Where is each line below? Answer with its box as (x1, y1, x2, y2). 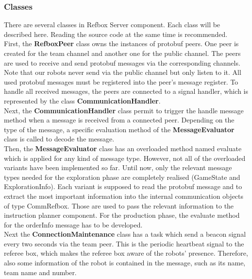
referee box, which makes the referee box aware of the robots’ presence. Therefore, (4, 248, 248, 258)
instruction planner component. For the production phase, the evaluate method (4, 210, 240, 220)
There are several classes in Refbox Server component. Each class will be (4, 19, 220, 30)
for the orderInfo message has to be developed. (4, 219, 143, 229)
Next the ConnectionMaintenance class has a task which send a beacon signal (4, 229, 246, 239)
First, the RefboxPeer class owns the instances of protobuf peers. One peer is (4, 38, 239, 49)
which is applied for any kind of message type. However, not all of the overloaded (4, 153, 246, 163)
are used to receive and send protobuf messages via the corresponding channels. (4, 57, 240, 68)
